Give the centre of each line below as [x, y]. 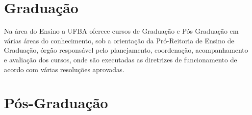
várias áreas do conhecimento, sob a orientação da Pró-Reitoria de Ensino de [119, 40]
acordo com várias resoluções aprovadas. [64, 69]
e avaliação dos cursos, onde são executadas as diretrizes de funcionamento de [121, 59]
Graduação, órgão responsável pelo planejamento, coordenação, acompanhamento [126, 50]
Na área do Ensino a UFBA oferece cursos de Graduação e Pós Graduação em [121, 31]
